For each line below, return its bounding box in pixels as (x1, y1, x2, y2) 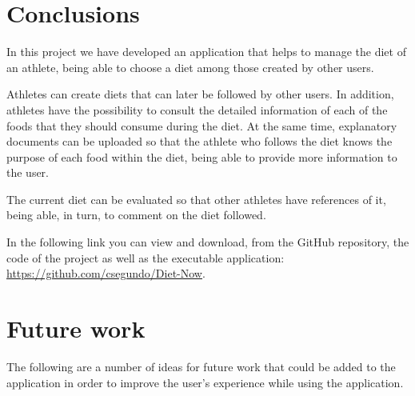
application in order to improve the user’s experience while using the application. (6, 374, 404, 390)
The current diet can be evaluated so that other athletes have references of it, (6, 190, 386, 207)
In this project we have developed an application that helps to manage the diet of (6, 43, 406, 60)
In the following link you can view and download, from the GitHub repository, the (6, 234, 409, 250)
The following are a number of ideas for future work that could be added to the (6, 358, 396, 374)
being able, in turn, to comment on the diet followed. (6, 206, 266, 223)
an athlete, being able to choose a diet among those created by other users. (6, 58, 374, 75)
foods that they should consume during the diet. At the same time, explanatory (6, 117, 397, 134)
